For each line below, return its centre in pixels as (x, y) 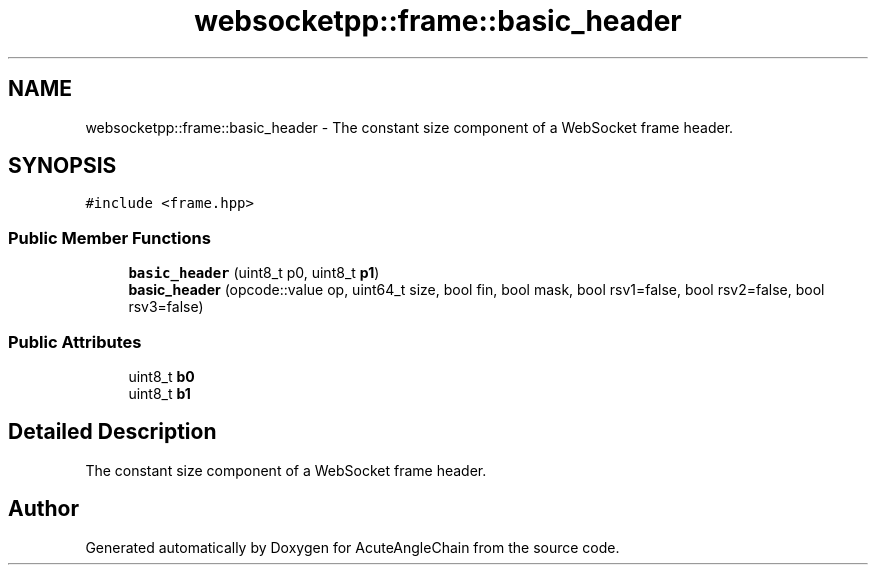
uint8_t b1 (159, 393)
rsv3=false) (166, 307)
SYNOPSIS (62, 166)
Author (43, 509)
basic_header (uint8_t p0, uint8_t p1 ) (254, 273)
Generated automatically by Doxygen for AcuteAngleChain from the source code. (352, 547)
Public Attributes (75, 341)
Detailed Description (112, 432)
